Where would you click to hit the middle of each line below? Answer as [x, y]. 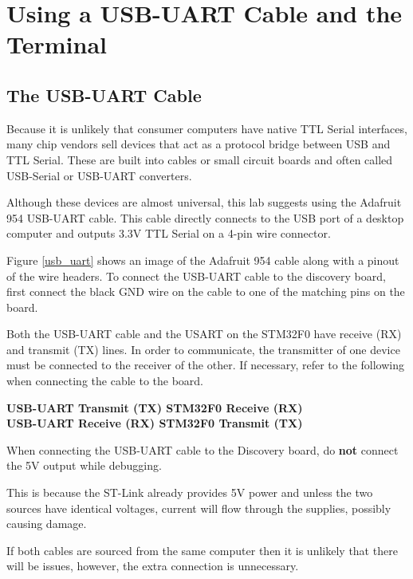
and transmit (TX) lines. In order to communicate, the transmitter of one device [203, 349]
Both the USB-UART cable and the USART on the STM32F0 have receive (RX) [204, 334]
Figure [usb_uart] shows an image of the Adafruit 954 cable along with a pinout [203, 260]
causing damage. [47, 524]
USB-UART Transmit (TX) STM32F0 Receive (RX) [155, 407]
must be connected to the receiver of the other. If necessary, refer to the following [205, 365]
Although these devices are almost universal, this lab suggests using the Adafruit [204, 202]
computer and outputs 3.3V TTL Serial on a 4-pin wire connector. [169, 233]
